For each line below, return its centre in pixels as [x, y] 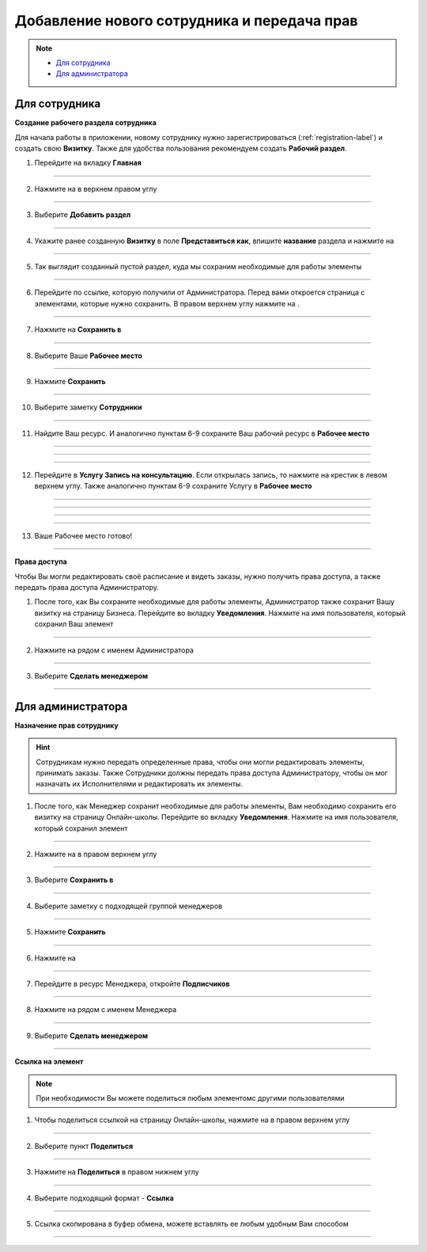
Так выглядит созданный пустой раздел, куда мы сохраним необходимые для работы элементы [198, 266]
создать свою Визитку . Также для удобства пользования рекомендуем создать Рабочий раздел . [181, 148]
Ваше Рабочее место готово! [83, 535]
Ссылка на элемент [49, 1062]
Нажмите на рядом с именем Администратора [114, 650]
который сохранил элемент [81, 828]
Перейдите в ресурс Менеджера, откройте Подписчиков [132, 984]
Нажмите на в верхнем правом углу [96, 188]
